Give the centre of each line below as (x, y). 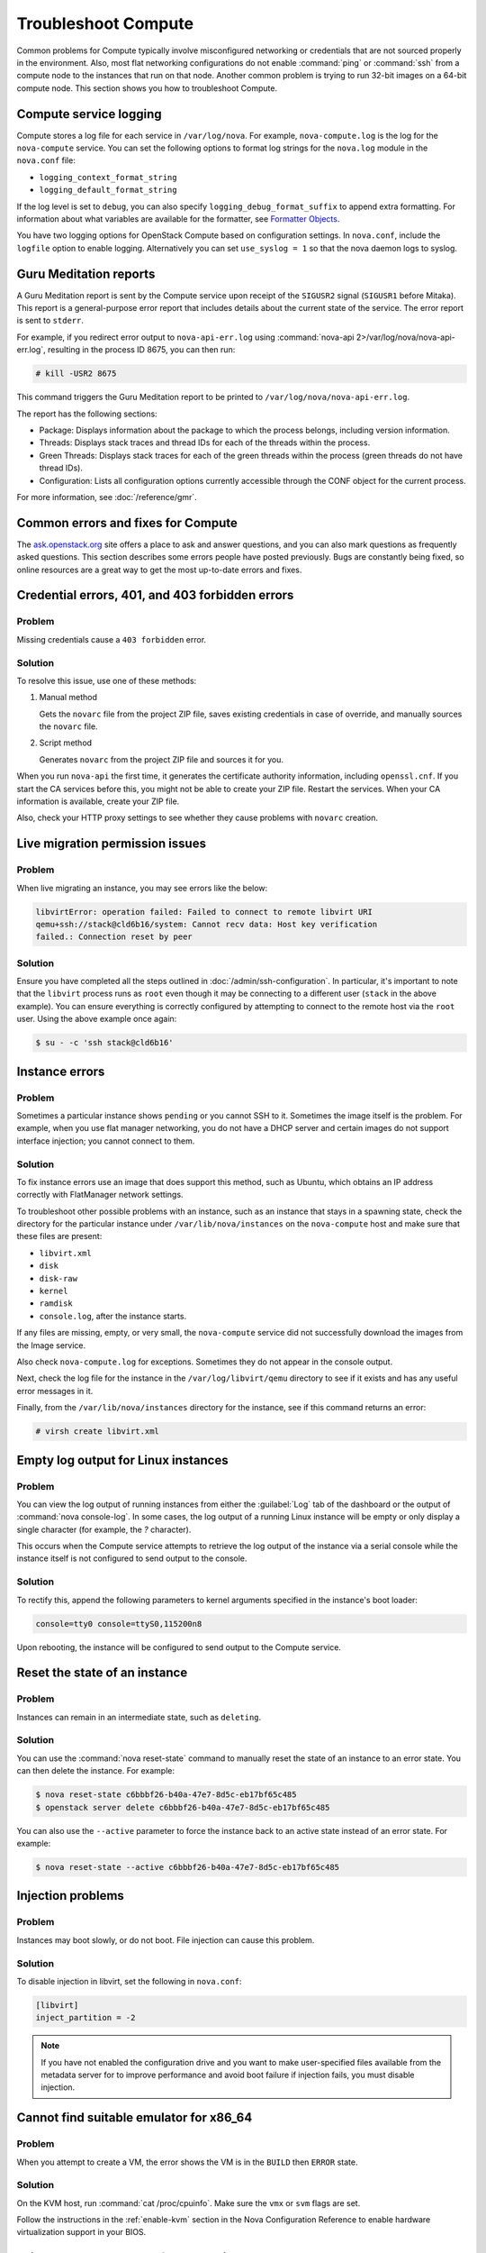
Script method (66, 743)
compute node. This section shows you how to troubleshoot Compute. (147, 88)
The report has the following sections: (87, 414)
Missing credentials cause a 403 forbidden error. (112, 639)
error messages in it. (55, 1391)
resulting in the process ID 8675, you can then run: (141, 350)
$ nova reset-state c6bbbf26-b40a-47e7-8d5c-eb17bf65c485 (166, 1795)
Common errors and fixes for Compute (127, 523)
